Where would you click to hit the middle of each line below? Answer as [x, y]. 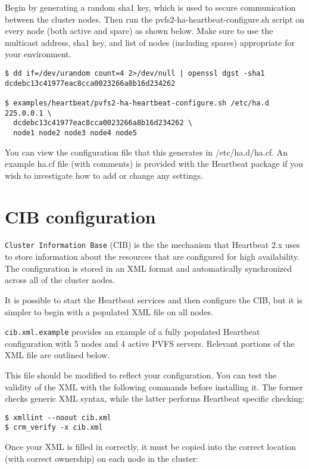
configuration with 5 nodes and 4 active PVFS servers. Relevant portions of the [150, 343]
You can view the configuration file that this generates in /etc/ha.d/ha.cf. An [146, 152]
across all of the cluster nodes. [60, 280]
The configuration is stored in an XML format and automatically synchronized [149, 268]
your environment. [38, 54]
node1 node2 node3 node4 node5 [75, 133]
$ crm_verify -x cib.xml [54, 428]
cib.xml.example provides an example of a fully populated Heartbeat [132, 332]
